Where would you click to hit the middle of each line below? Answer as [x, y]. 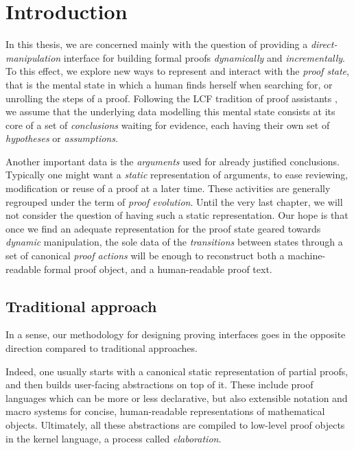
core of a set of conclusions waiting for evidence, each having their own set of [168, 125]
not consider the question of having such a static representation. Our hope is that [177, 215]
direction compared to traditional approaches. [102, 348]
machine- [307, 256]
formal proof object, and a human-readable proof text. [158, 269]
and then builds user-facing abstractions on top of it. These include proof [160, 384]
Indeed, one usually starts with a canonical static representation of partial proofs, [177, 371]
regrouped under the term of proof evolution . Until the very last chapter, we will [174, 201]
